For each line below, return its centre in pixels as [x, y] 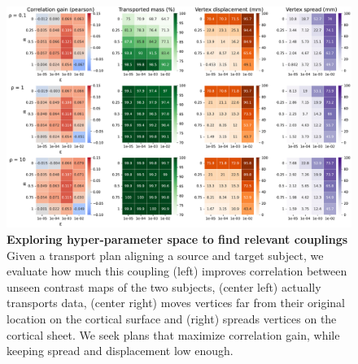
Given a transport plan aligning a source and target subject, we [165, 255]
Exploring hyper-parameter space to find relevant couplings [177, 239]
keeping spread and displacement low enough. [120, 351]
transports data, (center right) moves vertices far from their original [176, 303]
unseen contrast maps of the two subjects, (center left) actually [164, 286]
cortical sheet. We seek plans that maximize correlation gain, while [173, 334]
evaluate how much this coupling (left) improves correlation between [177, 271]
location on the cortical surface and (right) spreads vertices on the [172, 319]
